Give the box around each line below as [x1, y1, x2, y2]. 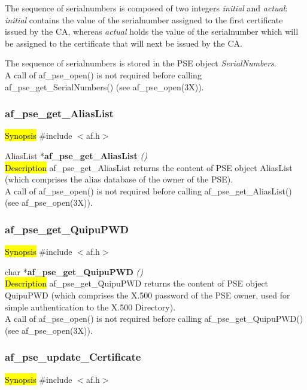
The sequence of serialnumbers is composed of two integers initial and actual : [5, 2, 288, 14]
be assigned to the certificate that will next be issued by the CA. [5, 36, 242, 49]
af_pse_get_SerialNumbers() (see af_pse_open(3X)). [5, 80, 204, 93]
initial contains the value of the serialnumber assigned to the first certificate [5, 13, 283, 26]
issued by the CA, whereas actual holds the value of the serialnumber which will [5, 25, 299, 38]
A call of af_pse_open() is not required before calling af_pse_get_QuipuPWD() [5, 312, 303, 325]
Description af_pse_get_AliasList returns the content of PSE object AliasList [5, 161, 293, 173]
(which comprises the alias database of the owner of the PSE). [5, 173, 233, 185]
